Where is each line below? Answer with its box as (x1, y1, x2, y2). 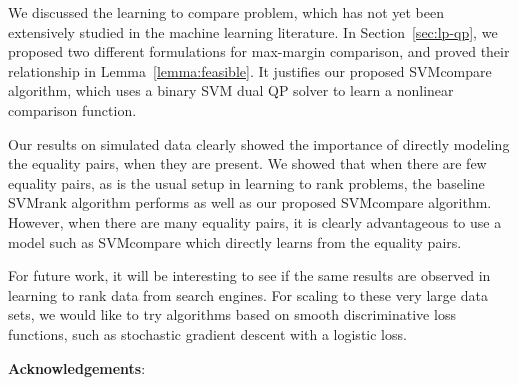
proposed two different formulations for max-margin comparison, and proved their (8, 41, 510, 62)
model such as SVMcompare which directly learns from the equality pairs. (8, 231, 462, 252)
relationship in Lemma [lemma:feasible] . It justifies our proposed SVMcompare (8, 60, 492, 81)
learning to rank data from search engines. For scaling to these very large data (8, 284, 488, 305)
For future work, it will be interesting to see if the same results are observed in (8, 265, 491, 286)
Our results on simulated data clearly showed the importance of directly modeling (8, 133, 510, 154)
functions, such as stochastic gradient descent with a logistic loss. (8, 323, 407, 344)
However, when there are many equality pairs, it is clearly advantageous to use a (8, 211, 502, 232)
